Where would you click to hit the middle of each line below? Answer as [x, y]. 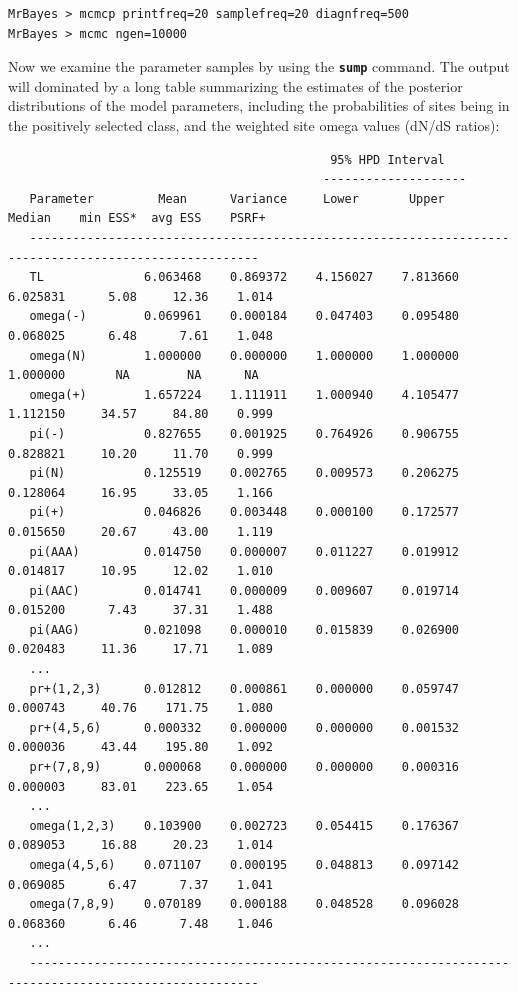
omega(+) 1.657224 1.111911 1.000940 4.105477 [244, 394]
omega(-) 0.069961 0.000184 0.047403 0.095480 [244, 316]
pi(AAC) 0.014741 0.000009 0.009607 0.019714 [244, 590]
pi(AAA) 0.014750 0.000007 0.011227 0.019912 [244, 551]
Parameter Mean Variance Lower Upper [237, 198]
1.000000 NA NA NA [133, 375]
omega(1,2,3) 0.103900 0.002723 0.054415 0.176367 [244, 825]
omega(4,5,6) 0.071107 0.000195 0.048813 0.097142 [244, 865]
